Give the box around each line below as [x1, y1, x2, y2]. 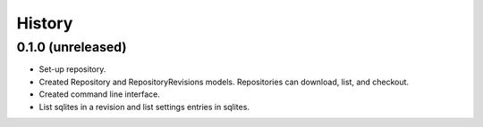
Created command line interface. [38, 89, 161, 99]
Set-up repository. [38, 64, 106, 75]
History [16, 13, 73, 33]
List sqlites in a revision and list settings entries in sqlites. [38, 101, 250, 112]
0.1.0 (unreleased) [16, 39, 127, 55]
